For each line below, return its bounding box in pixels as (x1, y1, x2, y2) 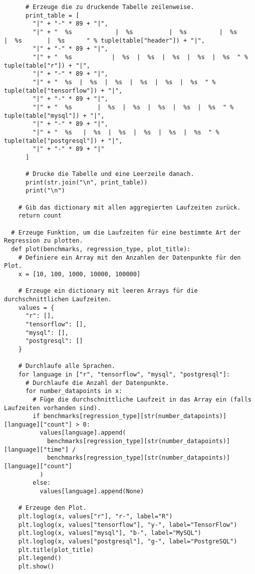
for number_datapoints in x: (25, 388, 123, 395)
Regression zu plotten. (4, 237, 83, 245)
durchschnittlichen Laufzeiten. (4, 295, 112, 303)
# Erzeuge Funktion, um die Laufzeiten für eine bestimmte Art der (11, 229, 241, 236)
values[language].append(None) (40, 488, 144, 495)
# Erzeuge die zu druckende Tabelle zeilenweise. (25, 4, 194, 11)
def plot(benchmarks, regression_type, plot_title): (11, 246, 191, 253)
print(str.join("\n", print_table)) (25, 178, 148, 186)
